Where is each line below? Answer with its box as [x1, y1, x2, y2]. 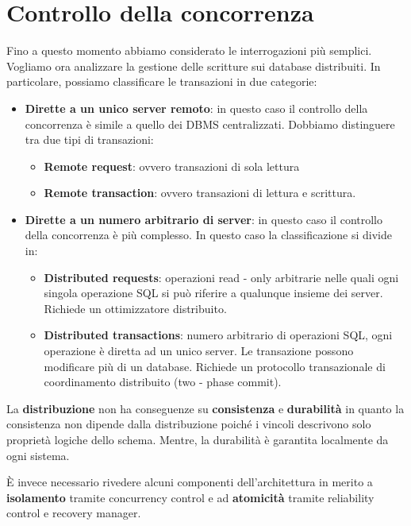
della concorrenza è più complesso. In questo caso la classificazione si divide [25, 226, 392, 243]
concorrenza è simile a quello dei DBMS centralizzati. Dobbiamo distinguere [25, 115, 395, 132]
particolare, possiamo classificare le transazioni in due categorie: [6, 73, 317, 90]
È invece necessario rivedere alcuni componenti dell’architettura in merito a [6, 474, 373, 490]
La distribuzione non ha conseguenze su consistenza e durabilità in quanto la [6, 400, 405, 416]
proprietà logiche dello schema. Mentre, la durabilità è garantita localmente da [6, 431, 389, 447]
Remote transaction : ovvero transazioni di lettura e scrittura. [44, 184, 356, 201]
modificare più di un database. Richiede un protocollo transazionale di [44, 358, 386, 374]
